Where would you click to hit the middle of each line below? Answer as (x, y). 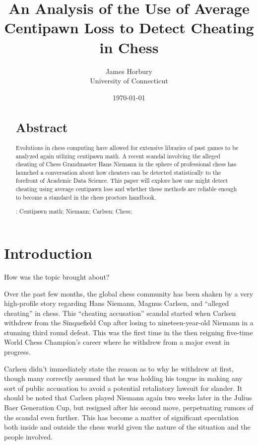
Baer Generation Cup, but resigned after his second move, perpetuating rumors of (129, 408)
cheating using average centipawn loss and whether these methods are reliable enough (126, 189)
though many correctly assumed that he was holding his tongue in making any (123, 378)
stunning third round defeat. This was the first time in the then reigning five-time (129, 332)
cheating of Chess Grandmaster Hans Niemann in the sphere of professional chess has (126, 164)
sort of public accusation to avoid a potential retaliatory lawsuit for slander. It (123, 388)
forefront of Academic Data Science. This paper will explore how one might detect (122, 181)
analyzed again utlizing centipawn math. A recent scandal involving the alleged (118, 156)
